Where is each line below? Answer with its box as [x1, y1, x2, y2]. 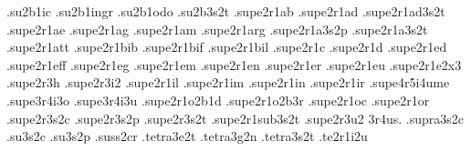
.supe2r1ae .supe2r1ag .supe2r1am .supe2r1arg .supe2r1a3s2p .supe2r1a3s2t [6, 19, 428, 38]
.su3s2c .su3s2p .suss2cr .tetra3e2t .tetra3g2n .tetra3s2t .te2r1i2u [6, 126, 368, 146]
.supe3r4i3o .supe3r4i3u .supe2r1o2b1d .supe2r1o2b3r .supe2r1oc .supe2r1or [6, 90, 430, 109]
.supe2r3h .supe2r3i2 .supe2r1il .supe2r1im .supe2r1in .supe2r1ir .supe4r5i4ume [6, 73, 450, 92]
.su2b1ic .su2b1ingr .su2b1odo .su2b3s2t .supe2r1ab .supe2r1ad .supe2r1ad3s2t [6, 2, 445, 20]
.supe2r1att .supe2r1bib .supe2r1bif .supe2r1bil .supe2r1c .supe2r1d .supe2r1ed [6, 37, 447, 56]
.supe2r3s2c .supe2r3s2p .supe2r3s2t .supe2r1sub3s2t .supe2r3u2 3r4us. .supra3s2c [6, 108, 465, 127]
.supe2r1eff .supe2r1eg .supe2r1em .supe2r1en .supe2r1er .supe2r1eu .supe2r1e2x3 [6, 55, 462, 74]
